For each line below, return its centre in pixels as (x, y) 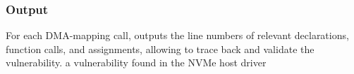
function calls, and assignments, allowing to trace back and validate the (160, 49)
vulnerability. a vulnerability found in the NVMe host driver (136, 62)
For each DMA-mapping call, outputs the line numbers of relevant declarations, (177, 35)
